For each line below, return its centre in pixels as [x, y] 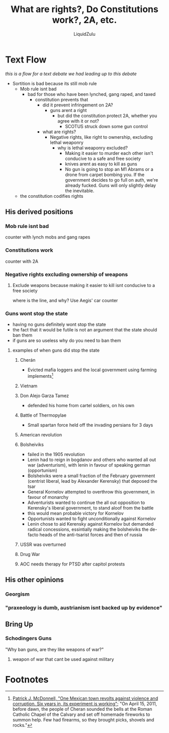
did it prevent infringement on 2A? [78, 105]
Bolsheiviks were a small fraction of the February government [91, 476]
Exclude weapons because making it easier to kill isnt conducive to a [83, 285]
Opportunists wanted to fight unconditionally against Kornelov [92, 519]
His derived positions [39, 212]
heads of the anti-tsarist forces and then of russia [91, 534]
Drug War [30, 554]
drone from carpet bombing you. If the [105, 175]
